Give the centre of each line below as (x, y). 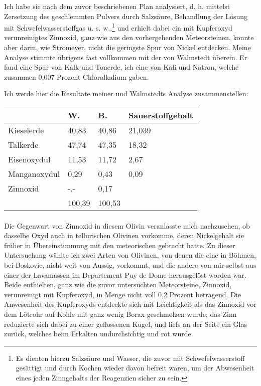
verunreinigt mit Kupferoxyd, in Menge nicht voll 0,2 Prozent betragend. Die (122, 294)
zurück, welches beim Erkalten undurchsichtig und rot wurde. (99, 334)
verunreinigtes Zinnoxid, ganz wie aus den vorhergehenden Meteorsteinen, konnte (129, 37)
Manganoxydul (34, 174)
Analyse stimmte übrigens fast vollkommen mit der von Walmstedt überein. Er (126, 57)
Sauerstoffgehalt (161, 115)
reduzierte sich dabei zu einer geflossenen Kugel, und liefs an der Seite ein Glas (126, 324)
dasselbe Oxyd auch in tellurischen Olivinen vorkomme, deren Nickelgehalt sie (124, 235)
